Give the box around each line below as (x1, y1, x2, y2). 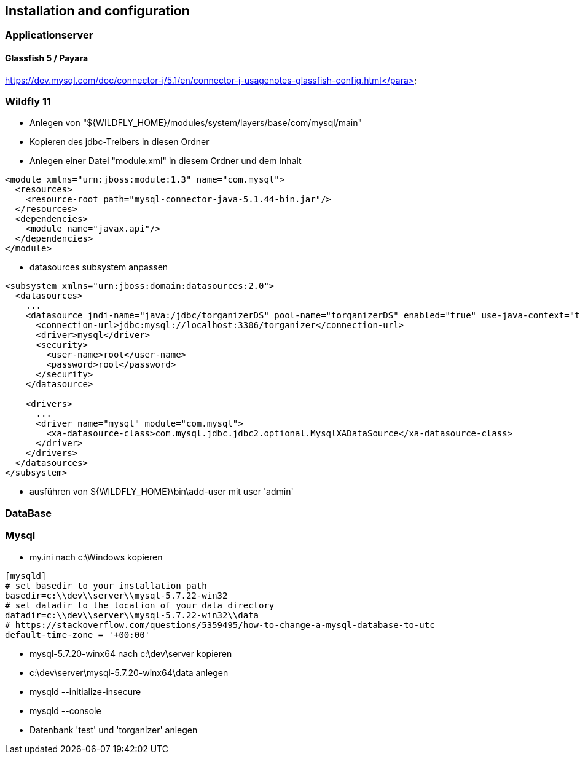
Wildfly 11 (5, 95, 52, 108)
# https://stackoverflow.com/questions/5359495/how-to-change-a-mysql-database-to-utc (5, 619, 435, 630)
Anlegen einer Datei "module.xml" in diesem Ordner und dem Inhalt (29, 155, 302, 167)
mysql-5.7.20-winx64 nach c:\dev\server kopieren (29, 648, 232, 659)
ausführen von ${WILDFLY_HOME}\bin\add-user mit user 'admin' (29, 486, 294, 497)
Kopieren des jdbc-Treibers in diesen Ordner (29, 136, 210, 147)
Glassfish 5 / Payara (5, 53, 88, 64)
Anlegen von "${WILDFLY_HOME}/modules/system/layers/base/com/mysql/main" (29, 117, 362, 128)
